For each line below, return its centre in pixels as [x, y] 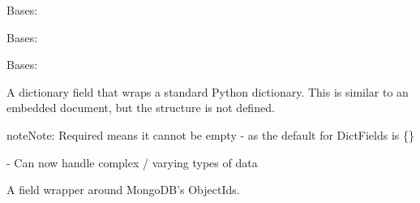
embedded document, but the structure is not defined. [141, 108]
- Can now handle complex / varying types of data [132, 162]
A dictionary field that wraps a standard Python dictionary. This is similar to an [208, 91]
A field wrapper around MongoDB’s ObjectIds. [123, 190]
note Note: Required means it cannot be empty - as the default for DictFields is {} [211, 134]
